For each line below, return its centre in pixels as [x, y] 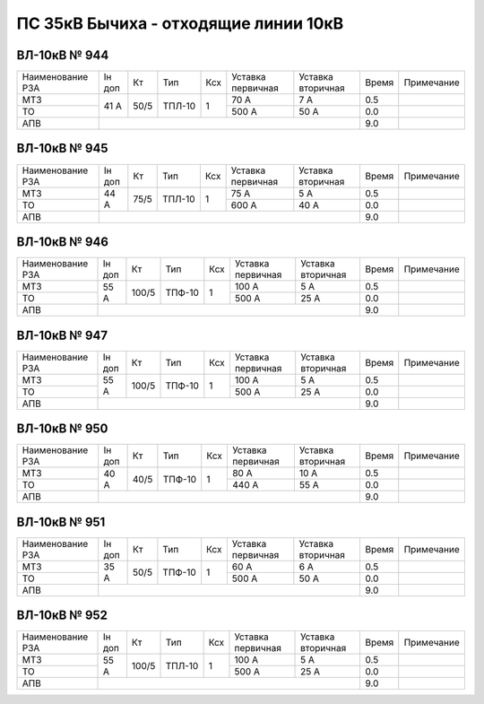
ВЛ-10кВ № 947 [62, 335]
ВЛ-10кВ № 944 [63, 55]
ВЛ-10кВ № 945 [62, 148]
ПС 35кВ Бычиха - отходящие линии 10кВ [180, 23]
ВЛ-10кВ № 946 [63, 242]
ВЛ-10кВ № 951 [61, 521]
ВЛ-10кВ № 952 [62, 616]
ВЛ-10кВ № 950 [62, 429]
